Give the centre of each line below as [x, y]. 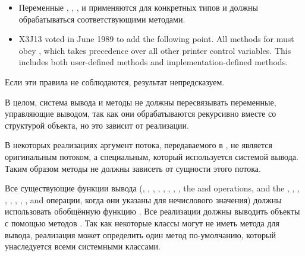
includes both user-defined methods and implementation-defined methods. [153, 62]
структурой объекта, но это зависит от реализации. [97, 125]
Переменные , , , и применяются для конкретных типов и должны [138, 7]
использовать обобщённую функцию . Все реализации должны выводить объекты [152, 211]
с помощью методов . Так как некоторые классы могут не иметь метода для [142, 223]
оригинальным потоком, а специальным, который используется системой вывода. [152, 156]
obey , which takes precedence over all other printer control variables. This [155, 50]
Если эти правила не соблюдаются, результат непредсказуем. [115, 81]
